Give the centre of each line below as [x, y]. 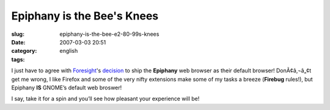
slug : [18, 34]
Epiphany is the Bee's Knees [85, 16]
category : [24, 51]
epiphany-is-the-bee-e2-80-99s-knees [109, 34]
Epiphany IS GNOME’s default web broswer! [67, 88]
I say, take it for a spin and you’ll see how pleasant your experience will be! [105, 99]
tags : [18, 59]
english [69, 51]
